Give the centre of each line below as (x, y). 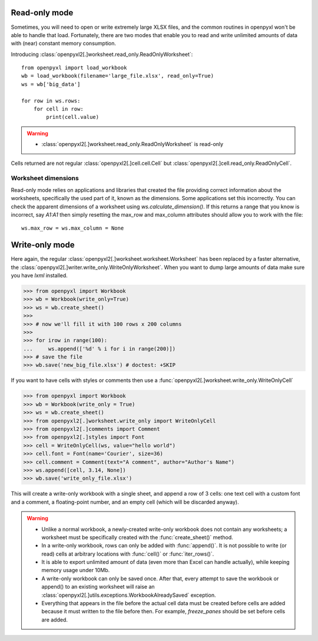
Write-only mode (43, 245)
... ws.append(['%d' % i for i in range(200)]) (100, 348)
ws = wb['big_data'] (51, 84)
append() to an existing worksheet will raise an (98, 587)
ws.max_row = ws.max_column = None (73, 228)
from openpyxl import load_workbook (74, 68)
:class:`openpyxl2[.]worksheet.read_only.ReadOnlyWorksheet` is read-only (132, 144)
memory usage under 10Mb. (76, 570)
